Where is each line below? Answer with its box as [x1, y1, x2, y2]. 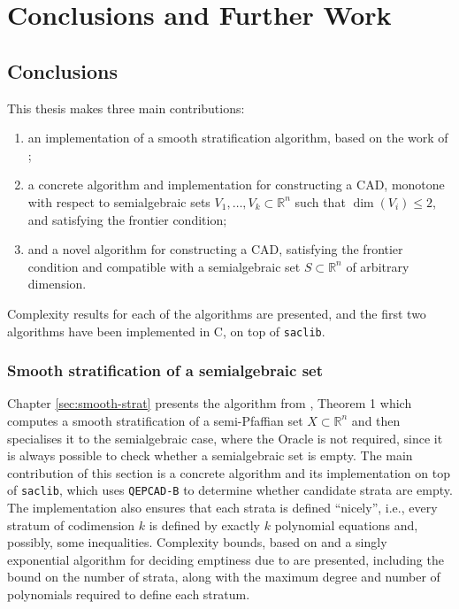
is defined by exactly [149, 515, 261, 534]
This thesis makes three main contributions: [7, 98, 245, 117]
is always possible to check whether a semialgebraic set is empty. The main [7, 446, 413, 465]
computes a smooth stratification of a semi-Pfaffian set [7, 411, 303, 429]
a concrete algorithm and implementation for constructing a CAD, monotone [27, 175, 445, 194]
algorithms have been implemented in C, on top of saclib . [7, 321, 325, 340]
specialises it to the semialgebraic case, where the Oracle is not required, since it [7, 428, 443, 447]
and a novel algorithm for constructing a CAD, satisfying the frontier [27, 240, 403, 258]
